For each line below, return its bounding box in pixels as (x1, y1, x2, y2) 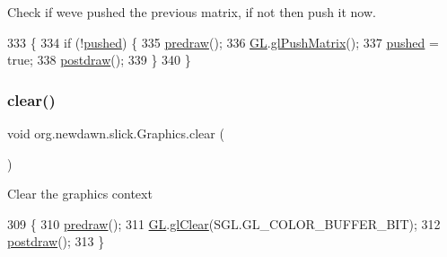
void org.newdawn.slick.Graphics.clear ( (7, 124, 224, 142)
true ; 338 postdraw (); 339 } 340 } (7, 50, 191, 69)
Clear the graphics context (7, 184, 153, 203)
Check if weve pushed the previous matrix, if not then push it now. (7, 3, 376, 21)
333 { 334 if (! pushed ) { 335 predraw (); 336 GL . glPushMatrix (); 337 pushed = (7, 32, 439, 51)
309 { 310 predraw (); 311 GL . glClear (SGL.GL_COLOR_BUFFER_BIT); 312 (7, 214, 441, 233)
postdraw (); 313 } (7, 232, 105, 251)
